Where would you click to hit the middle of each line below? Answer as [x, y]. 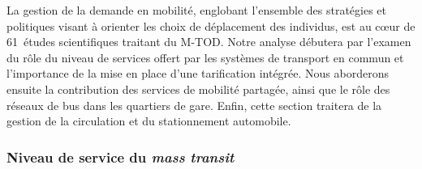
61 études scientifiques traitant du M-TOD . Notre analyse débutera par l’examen [209, 42]
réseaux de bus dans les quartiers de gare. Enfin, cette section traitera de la [194, 105]
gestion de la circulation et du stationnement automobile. [149, 121]
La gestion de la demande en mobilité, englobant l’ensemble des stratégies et [197, 10]
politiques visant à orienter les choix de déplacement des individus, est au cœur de [211, 25]
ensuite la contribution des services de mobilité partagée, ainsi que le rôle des [198, 89]
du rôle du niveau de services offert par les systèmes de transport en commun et [205, 57]
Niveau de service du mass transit [121, 156]
